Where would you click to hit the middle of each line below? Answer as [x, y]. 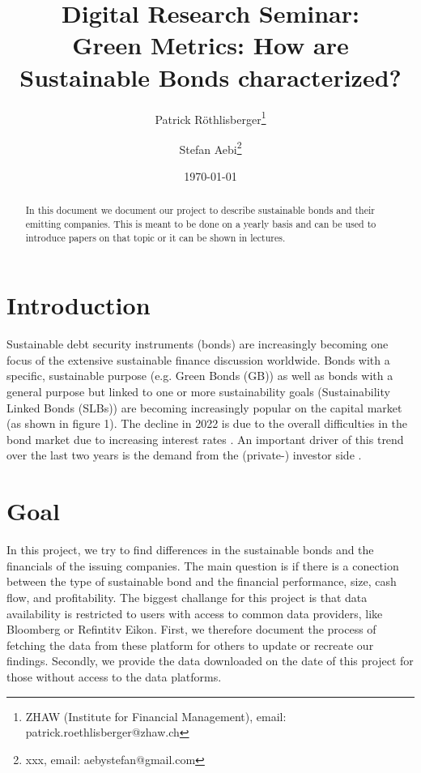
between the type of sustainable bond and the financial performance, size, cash [202, 581]
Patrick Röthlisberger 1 [210, 117]
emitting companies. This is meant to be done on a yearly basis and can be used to [201, 224]
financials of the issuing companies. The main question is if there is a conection [203, 565]
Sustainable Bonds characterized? [210, 77]
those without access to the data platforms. [114, 676]
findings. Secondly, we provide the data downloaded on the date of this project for [210, 661]
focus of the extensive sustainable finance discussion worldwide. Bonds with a [198, 359]
